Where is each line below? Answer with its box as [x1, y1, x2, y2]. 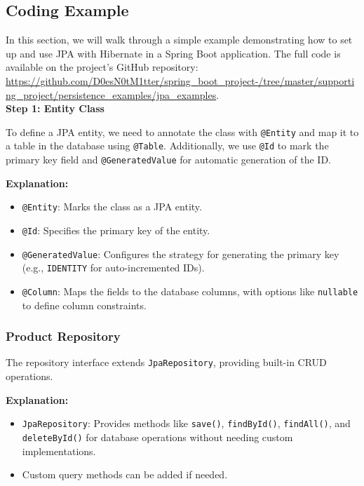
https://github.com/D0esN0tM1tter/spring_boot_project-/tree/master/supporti [6, 73, 355, 88]
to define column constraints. [22, 297, 147, 312]
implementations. [22, 443, 96, 458]
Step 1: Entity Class [6, 101, 105, 116]
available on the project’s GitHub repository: [6, 60, 198, 74]
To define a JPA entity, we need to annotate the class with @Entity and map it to [6, 124, 359, 139]
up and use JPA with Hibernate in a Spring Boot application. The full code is [6, 46, 341, 60]
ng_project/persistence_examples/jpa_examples [6, 87, 217, 102]
